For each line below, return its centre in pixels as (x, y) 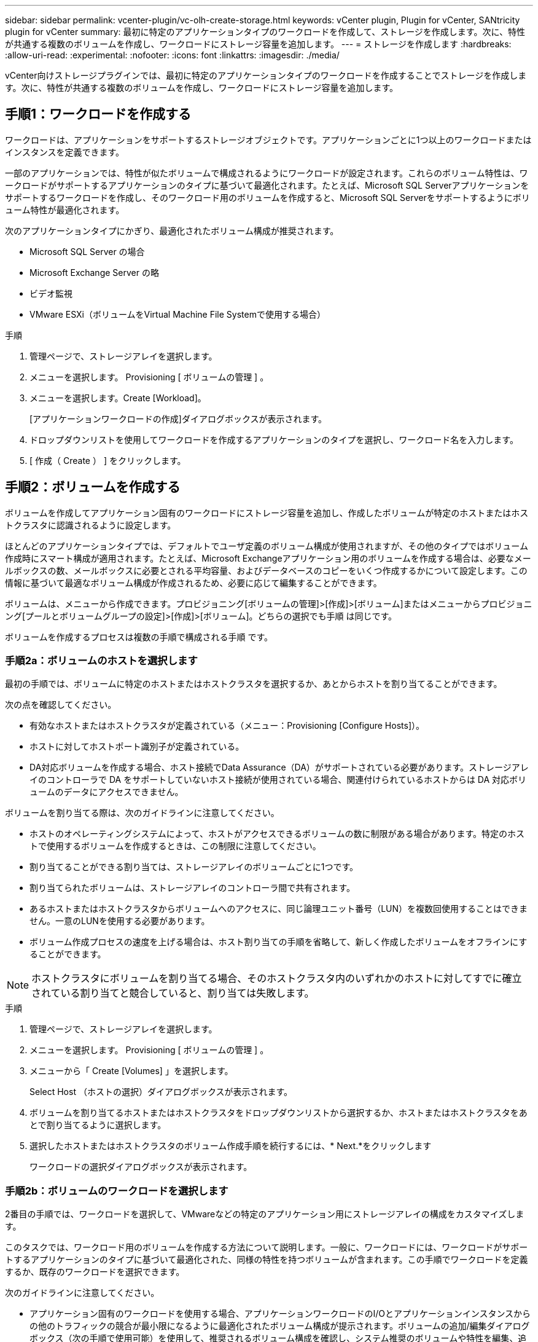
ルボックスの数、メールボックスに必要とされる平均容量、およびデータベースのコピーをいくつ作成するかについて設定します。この (266, 570)
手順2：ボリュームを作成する (93, 487)
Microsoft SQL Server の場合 (87, 251)
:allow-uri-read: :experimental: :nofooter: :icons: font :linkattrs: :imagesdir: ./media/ (172, 55)
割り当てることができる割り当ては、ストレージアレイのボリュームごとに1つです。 (194, 867)
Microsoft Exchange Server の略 (94, 272)
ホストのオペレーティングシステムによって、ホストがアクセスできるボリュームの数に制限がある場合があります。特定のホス (277, 834)
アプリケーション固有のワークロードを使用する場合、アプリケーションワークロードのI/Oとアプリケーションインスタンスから (280, 1314)
